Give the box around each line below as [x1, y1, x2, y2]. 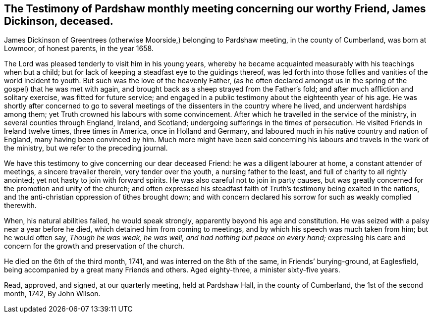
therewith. [4, 201, 37, 210]
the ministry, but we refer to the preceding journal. [4, 144, 168, 153]
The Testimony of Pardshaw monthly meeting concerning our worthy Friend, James [4, 2, 426, 15]
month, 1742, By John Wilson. [4, 289, 101, 298]
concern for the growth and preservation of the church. [4, 242, 184, 251]
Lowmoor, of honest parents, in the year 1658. [4, 44, 154, 53]
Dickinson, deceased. [4, 15, 113, 27]
